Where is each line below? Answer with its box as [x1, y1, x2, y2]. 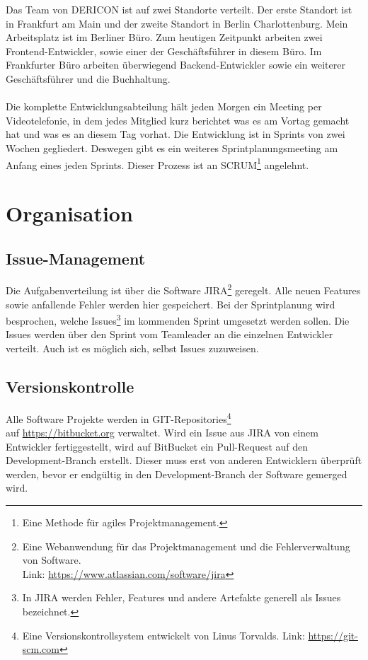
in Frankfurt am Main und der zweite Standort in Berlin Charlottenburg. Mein [6, 16, 348, 30]
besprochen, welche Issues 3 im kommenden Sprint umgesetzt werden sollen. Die [6, 311, 350, 328]
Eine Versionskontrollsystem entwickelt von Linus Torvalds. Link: [22, 627, 305, 642]
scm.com [22, 642, 59, 656]
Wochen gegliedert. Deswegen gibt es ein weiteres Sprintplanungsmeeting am [6, 140, 338, 155]
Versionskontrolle [6, 376, 134, 398]
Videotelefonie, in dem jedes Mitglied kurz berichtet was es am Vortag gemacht [6, 112, 350, 127]
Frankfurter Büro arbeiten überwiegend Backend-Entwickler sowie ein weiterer [6, 57, 345, 72]
